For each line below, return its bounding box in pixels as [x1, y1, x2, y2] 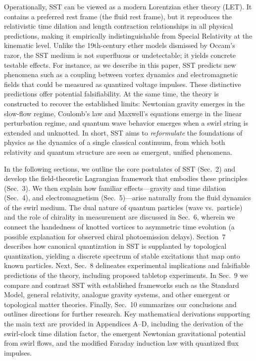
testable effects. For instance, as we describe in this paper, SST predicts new [4, 59, 236, 70]
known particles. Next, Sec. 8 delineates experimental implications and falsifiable [4, 260, 250, 271]
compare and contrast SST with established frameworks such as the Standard [4, 279, 239, 290]
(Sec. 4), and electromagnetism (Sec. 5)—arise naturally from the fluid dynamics [4, 192, 251, 203]
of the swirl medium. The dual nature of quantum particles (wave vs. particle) [4, 202, 243, 212]
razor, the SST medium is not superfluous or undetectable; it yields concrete [4, 49, 236, 60]
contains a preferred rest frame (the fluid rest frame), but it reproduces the [4, 11, 232, 21]
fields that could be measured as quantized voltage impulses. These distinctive [4, 79, 241, 89]
